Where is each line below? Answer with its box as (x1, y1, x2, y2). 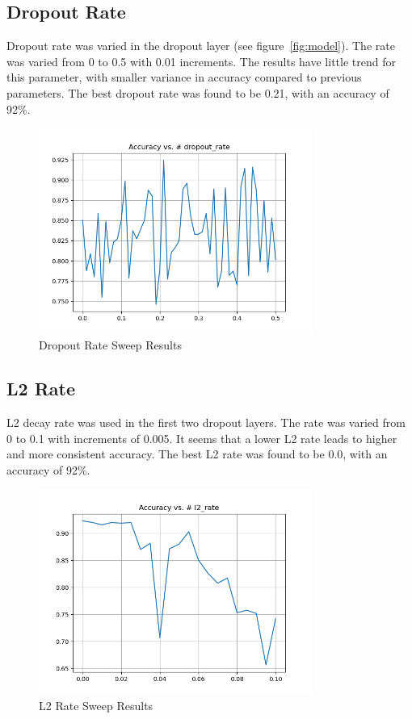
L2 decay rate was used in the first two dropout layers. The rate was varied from (6, 413, 406, 430)
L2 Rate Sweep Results (39, 697, 153, 714)
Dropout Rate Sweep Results (39, 337, 182, 353)
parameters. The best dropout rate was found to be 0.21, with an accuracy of (6, 84, 389, 101)
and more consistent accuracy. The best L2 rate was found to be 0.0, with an (6, 445, 388, 462)
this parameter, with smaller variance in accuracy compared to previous (6, 69, 362, 86)
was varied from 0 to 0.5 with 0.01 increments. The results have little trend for (6, 52, 396, 69)
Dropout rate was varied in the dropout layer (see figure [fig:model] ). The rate (6, 37, 395, 54)
